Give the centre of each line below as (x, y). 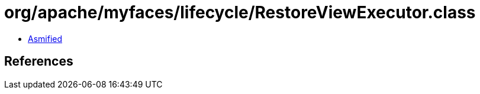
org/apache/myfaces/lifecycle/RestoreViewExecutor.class (240, 12)
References (39, 61)
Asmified (45, 38)
